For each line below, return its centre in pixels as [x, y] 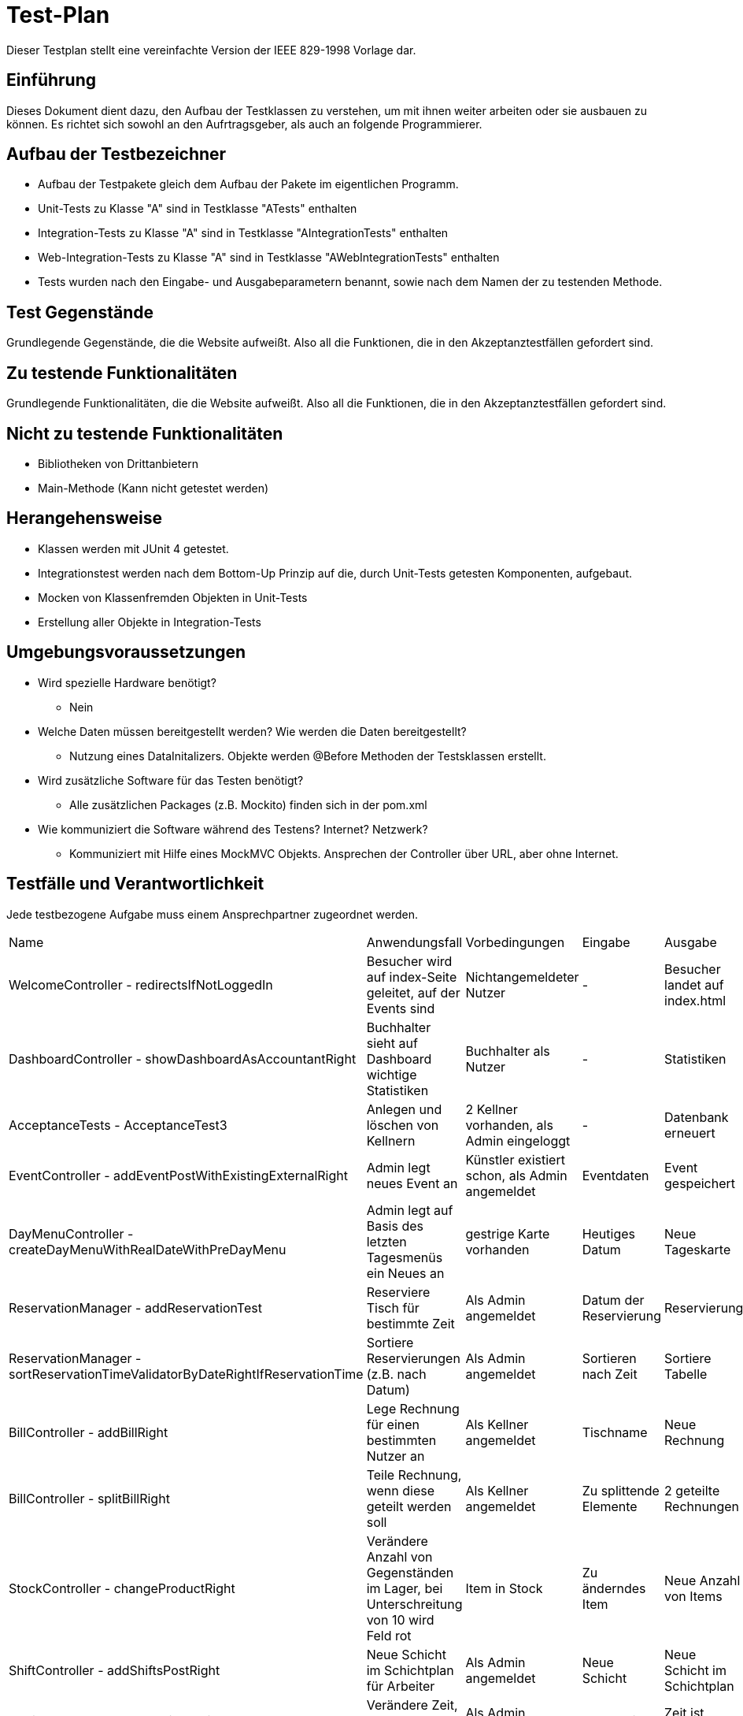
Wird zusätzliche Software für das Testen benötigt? [171, 780]
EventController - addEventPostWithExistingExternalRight [178, 1175]
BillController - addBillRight [89, 1432]
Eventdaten [615, 1175]
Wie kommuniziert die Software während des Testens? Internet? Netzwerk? [233, 829]
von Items [693, 1596]
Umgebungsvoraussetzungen [126, 652]
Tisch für [393, 1307]
